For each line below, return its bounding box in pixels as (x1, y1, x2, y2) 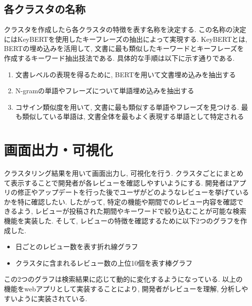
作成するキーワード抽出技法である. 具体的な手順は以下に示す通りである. (4, 52, 235, 63)
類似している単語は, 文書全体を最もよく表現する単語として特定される (22, 111, 244, 121)
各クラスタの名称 (4, 1, 86, 17)
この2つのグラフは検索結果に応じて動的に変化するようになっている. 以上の (4, 274, 243, 284)
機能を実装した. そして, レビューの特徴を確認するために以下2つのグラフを (4, 216, 240, 226)
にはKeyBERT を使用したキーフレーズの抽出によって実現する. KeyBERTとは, (4, 34, 248, 44)
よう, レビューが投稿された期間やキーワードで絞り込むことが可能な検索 (17, 206, 247, 216)
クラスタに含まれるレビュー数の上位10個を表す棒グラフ (15, 257, 193, 268)
